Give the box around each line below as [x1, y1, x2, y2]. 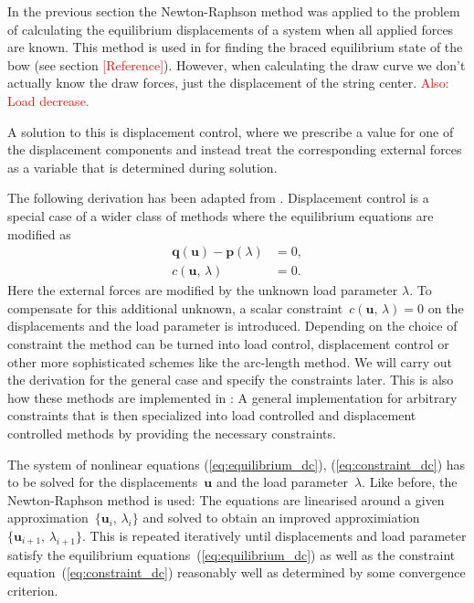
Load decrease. [7, 90, 90, 110]
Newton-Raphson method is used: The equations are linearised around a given [7, 490, 445, 509]
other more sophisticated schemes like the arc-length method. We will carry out [7, 352, 452, 371]
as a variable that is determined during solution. [7, 157, 278, 176]
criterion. [7, 580, 58, 599]
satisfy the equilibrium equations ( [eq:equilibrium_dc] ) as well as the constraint [7, 545, 456, 564]
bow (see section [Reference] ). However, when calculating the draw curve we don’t [7, 55, 466, 74]
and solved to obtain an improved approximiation [142, 508, 420, 527]
